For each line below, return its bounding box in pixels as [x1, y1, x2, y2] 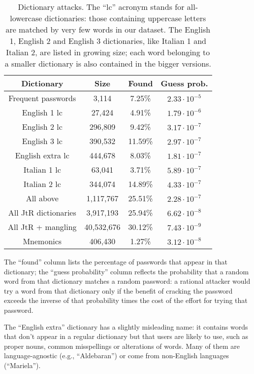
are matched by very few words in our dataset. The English [5, 24, 211, 35]
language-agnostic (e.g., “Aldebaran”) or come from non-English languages [4, 350, 229, 361]
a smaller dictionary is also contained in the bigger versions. [4, 58, 211, 69]
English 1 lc [22, 107, 63, 118]
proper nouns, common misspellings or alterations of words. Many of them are [4, 340, 240, 351]
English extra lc [15, 150, 69, 161]
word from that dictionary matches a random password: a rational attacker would [4, 276, 251, 286]
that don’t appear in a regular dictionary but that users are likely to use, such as [4, 331, 249, 341]
